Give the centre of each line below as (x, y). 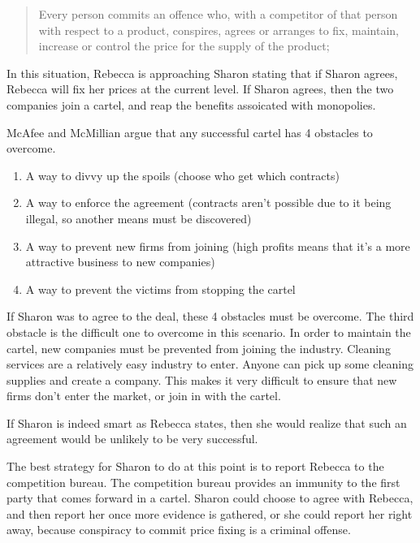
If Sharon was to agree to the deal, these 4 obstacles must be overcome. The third (210, 316)
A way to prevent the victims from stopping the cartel (160, 289)
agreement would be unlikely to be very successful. (132, 439)
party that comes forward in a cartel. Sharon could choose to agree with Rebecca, (210, 498)
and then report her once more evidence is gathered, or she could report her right (210, 513)
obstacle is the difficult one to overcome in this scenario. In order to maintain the (209, 332)
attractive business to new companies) (120, 262)
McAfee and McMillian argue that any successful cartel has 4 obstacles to (190, 132)
